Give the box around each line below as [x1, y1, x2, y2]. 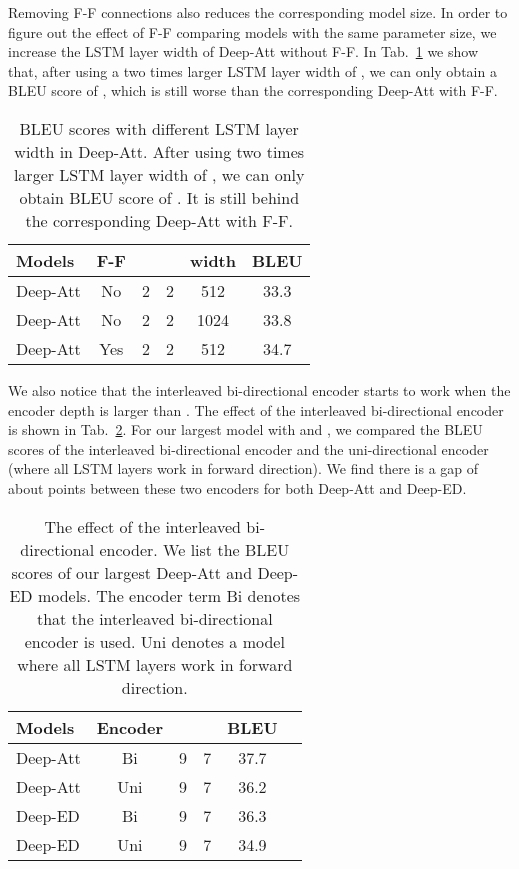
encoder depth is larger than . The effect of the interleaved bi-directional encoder [8, 399, 504, 420]
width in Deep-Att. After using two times [14, 139, 305, 163]
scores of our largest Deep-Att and [11, 560, 253, 584]
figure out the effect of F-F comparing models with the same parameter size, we [8, 21, 497, 42]
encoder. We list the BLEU [99, 537, 290, 561]
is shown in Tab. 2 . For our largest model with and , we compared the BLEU [8, 419, 483, 440]
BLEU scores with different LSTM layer [19, 116, 299, 140]
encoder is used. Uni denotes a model [24, 629, 285, 653]
